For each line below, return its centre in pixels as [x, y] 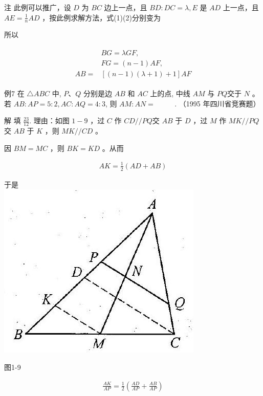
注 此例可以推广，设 [38, 7]
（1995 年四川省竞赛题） [220, 103]
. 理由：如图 [49, 120]
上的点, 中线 [170, 93]
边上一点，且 [126, 7]
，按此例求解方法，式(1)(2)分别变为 [101, 17]
